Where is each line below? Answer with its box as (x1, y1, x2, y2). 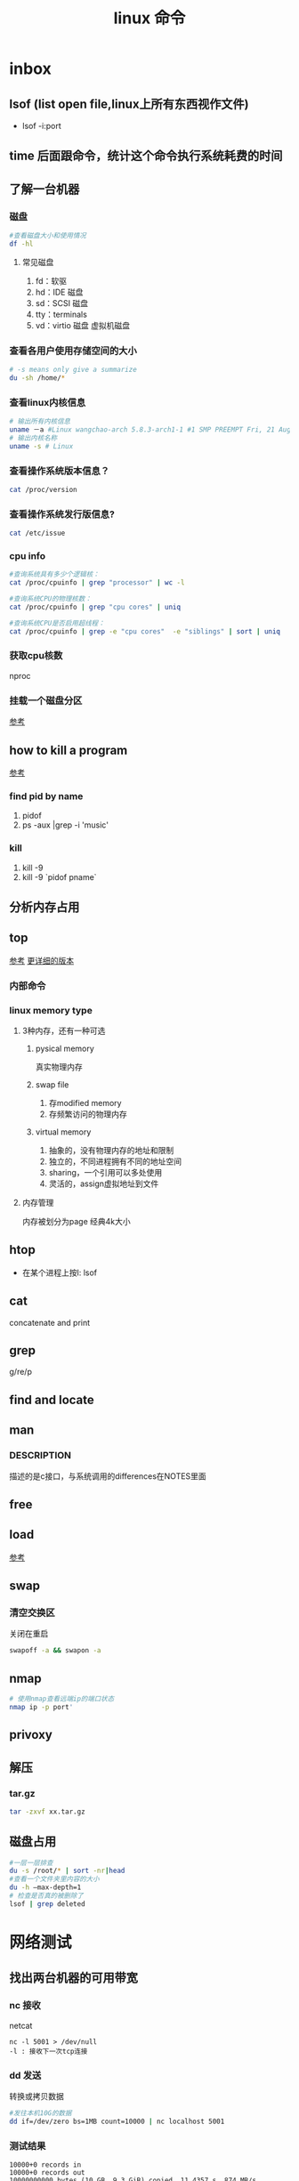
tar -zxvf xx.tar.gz (9, 1807, 86, 1816)
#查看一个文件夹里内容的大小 (9, 1875, 100, 1884)
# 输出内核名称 (9, 433, 58, 442)
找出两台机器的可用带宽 (9, 1970, 138, 1985)
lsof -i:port (21, 121, 61, 131)
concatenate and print (9, 1317, 91, 1328)
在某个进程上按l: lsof (21, 1267, 98, 1278)
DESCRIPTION (9, 1450, 72, 1462)
